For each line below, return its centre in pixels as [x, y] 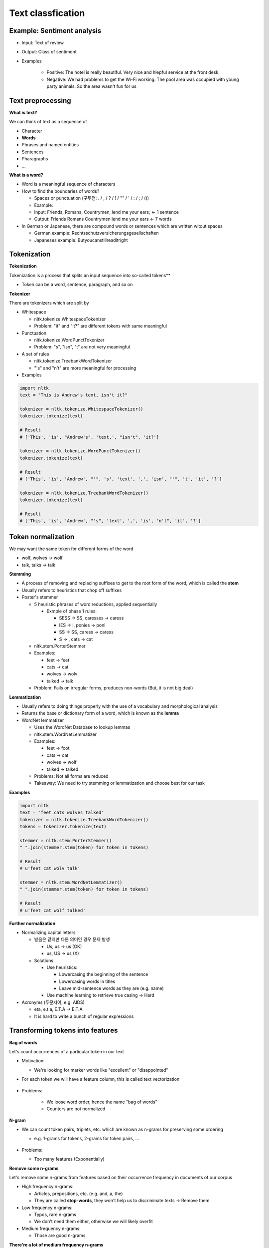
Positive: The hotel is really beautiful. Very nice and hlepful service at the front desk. [133, 72]
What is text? [23, 112]
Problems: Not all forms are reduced [71, 776]
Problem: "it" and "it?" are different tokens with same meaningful [100, 326]
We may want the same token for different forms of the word [71, 549]
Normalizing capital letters [49, 932]
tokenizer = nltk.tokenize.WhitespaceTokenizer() [81, 409]
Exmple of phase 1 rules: [72, 611]
